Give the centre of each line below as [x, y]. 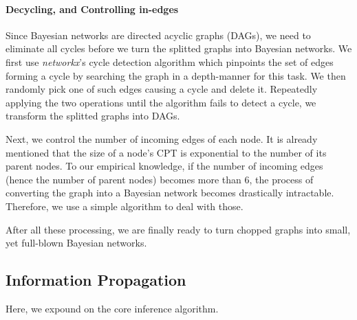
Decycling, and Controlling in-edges [92, 9]
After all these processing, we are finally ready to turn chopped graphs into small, [178, 229]
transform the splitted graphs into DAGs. [93, 116]
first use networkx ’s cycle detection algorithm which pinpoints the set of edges [170, 61]
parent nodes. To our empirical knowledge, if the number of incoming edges [164, 166]
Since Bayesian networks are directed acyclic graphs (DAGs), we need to [158, 35]
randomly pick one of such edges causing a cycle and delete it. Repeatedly [162, 89]
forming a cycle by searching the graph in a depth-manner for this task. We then [176, 75]
